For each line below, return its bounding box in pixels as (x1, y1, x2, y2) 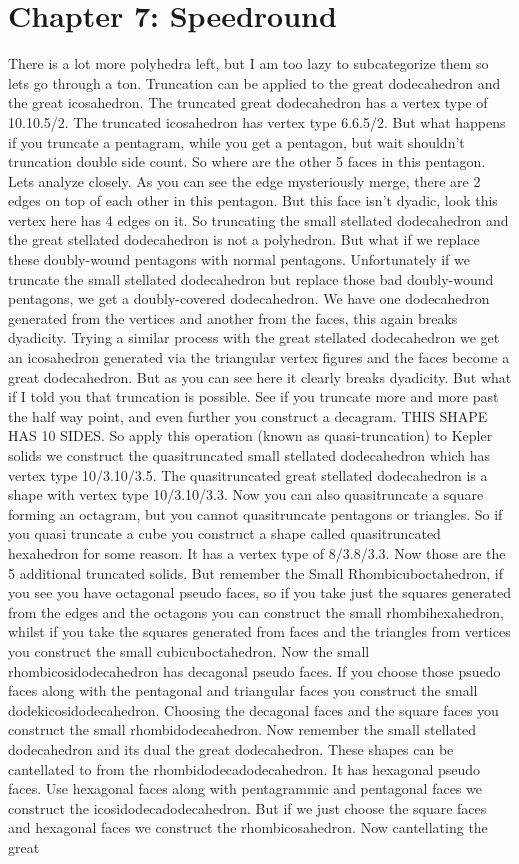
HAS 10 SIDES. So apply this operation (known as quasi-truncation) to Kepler (8, 425, 493, 446)
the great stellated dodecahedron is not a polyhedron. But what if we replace (8, 229, 480, 250)
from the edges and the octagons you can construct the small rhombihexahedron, (8, 601, 504, 622)
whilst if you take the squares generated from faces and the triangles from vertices (8, 621, 511, 642)
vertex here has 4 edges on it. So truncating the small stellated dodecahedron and (8, 209, 509, 230)
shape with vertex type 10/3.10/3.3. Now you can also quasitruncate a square (8, 484, 484, 505)
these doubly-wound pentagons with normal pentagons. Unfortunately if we (8, 249, 470, 270)
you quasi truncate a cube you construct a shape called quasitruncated (8, 523, 441, 544)
